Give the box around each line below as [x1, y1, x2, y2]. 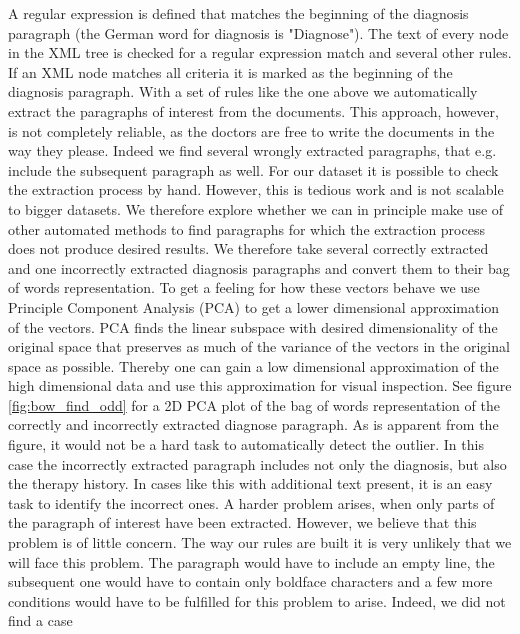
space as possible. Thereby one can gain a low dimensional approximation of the [8, 355, 499, 376]
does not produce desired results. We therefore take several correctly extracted [8, 238, 489, 259]
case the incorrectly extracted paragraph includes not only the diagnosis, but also [8, 453, 507, 474]
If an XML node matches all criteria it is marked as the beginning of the [8, 61, 453, 82]
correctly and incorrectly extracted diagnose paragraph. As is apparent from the [8, 414, 499, 435]
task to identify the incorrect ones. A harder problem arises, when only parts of [8, 492, 495, 513]
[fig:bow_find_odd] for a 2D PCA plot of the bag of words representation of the [8, 394, 500, 415]
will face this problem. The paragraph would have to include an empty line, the [8, 551, 495, 572]
